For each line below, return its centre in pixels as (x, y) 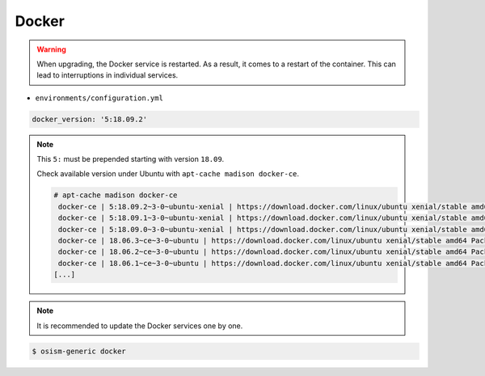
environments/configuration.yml (99, 98)
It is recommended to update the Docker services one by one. (140, 325)
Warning (51, 49)
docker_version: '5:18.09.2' (90, 119)
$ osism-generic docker (79, 351)
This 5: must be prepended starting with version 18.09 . (131, 159)
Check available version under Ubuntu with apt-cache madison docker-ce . (168, 174)
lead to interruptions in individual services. (108, 75)
